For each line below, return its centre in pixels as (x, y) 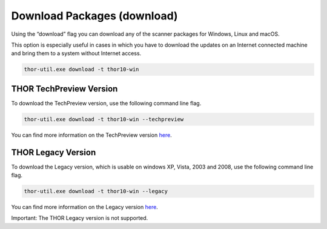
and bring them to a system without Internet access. (76, 53)
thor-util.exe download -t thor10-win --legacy (96, 191)
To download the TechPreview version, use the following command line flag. (106, 103)
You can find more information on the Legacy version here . (85, 207)
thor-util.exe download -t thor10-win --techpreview (104, 119)
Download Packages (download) (94, 16)
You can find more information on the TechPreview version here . (91, 135)
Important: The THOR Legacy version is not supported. (80, 218)
